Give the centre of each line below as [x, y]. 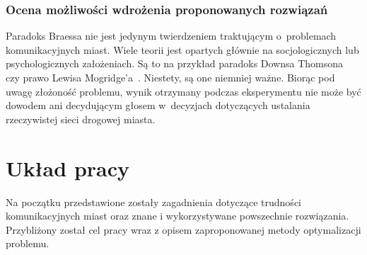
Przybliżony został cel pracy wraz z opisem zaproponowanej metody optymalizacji [183, 229]
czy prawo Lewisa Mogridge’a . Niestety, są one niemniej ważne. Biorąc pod [170, 77]
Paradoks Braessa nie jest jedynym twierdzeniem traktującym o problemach [171, 36]
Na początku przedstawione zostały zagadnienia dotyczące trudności [153, 202]
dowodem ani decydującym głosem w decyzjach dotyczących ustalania [158, 105]
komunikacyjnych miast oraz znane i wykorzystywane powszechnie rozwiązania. [177, 216]
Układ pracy [68, 168]
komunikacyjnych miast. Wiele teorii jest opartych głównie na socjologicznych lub [182, 49]
